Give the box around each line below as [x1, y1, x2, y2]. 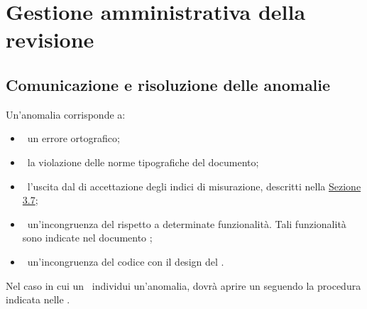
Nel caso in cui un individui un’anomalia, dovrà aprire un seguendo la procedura [6, 278, 361, 293]
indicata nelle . [6, 292, 70, 307]
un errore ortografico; [27, 131, 120, 146]
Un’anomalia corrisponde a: [6, 107, 126, 121]
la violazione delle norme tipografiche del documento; [27, 154, 259, 169]
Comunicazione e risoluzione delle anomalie [6, 73, 331, 95]
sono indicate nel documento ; [22, 230, 153, 245]
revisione [6, 25, 94, 54]
